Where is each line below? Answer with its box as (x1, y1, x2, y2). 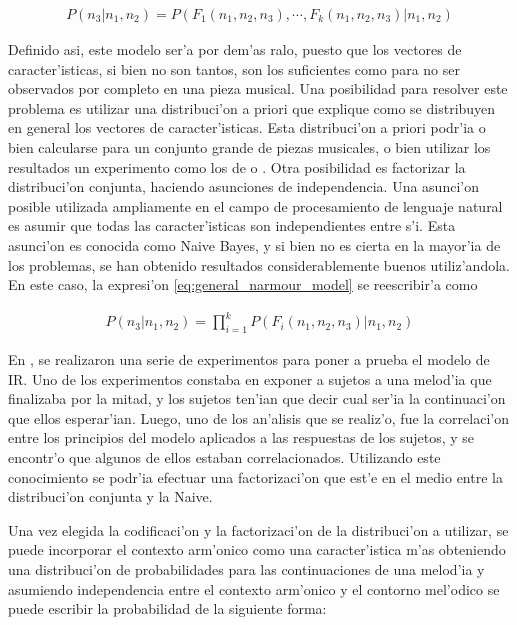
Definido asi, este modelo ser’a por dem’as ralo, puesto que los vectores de (8, 39, 462, 60)
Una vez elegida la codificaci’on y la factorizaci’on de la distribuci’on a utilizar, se (8, 519, 509, 540)
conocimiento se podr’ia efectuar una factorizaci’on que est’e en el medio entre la (8, 466, 503, 487)
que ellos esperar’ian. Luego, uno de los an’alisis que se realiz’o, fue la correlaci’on (8, 407, 509, 428)
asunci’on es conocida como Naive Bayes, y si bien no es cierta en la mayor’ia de (8, 234, 501, 255)
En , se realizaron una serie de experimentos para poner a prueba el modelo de (8, 349, 490, 370)
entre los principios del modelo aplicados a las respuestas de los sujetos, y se (8, 427, 475, 448)
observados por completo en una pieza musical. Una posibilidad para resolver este (8, 78, 508, 99)
